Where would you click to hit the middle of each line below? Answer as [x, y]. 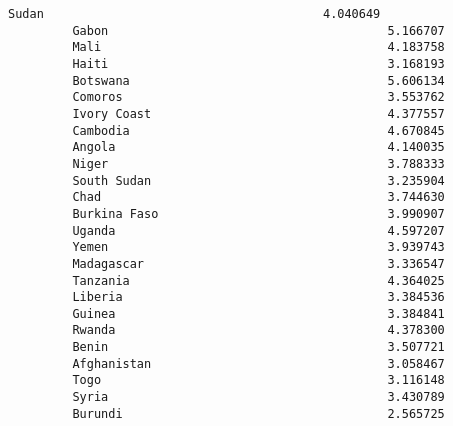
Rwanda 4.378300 [258, 330]
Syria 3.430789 [258, 397]
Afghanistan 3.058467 [258, 363]
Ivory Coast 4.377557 [258, 113]
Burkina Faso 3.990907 [258, 213]
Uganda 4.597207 [258, 230]
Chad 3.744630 [258, 197]
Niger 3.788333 [258, 163]
